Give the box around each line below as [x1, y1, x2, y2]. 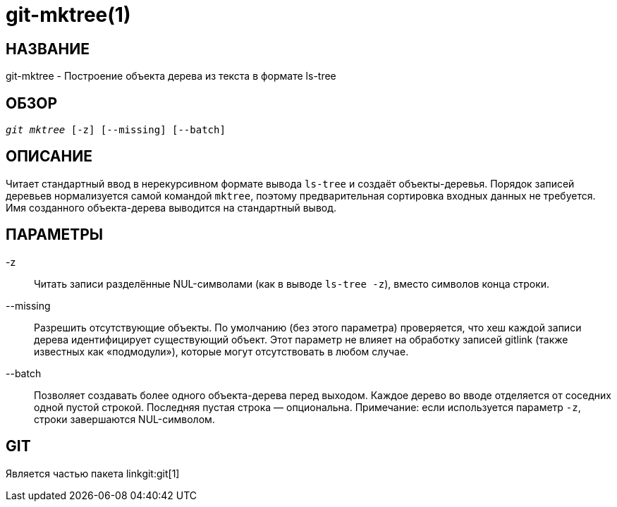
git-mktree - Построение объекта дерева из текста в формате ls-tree [6, 70, 336, 83]
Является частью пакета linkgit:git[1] [6, 467, 180, 479]
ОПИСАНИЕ [6, 147, 92, 166]
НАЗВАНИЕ [6, 39, 90, 58]
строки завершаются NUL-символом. [34, 413, 215, 425]
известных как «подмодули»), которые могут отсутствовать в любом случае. [34, 345, 409, 358]
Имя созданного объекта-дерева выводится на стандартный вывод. [6, 201, 337, 214]
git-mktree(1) [6, 3, 131, 27]
